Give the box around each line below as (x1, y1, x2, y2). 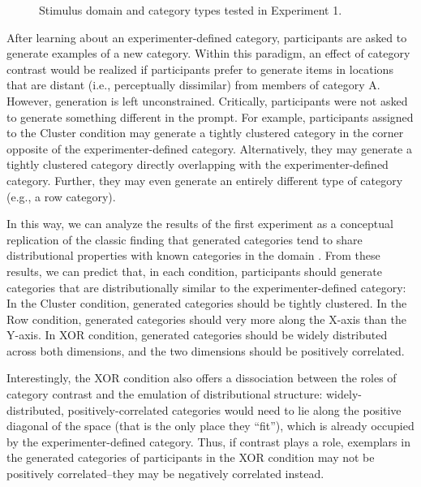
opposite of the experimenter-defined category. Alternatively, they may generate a (6, 140, 412, 157)
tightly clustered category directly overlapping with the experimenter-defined (6, 156, 389, 173)
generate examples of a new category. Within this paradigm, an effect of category (6, 45, 410, 62)
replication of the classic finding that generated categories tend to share (6, 231, 363, 248)
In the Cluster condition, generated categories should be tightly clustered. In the (6, 295, 407, 312)
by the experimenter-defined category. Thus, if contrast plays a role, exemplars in (6, 433, 410, 450)
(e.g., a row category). (6, 187, 116, 205)
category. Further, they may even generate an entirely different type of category (6, 171, 403, 188)
